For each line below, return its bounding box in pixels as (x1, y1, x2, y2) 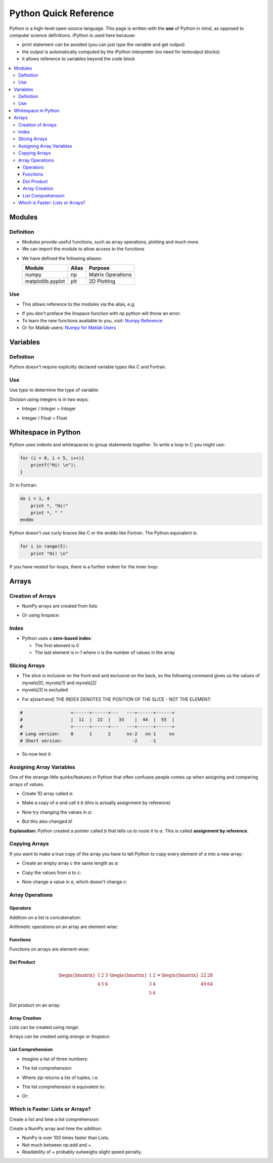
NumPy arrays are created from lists (22, 603, 98, 609)
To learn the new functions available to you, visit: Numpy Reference (22, 317, 163, 323)
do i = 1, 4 (20, 496, 50, 502)
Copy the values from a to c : (22, 869, 81, 876)
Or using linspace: (22, 612, 60, 618)
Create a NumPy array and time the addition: (9, 1125, 102, 1131)
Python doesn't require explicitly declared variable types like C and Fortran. (9, 364, 167, 370)
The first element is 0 (34, 642, 79, 648)
